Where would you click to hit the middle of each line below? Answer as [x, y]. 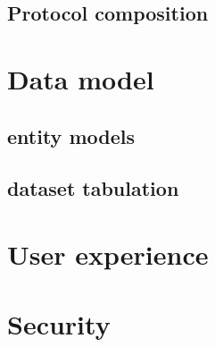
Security [59, 324]
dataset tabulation [93, 188]
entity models [71, 135]
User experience [108, 254]
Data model [81, 78]
